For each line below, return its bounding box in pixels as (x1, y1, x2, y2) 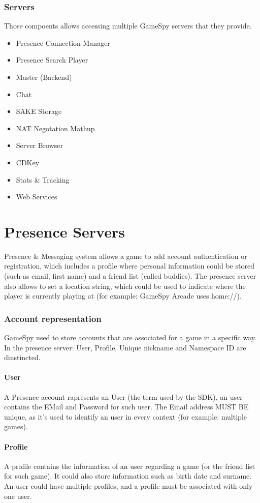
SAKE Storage (16, 106, 62, 116)
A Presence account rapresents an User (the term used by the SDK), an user (4, 391, 243, 402)
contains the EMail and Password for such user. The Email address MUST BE (4, 401, 249, 412)
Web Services (16, 191, 57, 202)
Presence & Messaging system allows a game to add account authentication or (4, 250, 247, 261)
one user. (4, 490, 32, 501)
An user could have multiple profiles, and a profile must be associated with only (4, 481, 253, 491)
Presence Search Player (16, 54, 88, 65)
